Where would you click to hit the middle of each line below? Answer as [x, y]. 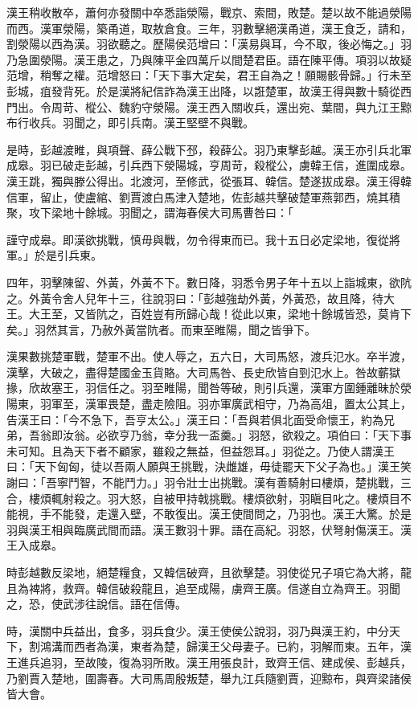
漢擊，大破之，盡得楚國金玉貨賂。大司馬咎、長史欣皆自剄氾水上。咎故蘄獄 [203, 372]
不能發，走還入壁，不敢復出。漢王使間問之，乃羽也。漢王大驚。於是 [231, 514]
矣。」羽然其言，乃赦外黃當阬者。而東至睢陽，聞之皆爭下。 [161, 329]
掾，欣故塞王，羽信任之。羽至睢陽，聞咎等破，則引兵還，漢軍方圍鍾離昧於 [203, 388]
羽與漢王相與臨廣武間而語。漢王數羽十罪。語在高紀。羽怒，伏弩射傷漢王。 [203, 529]
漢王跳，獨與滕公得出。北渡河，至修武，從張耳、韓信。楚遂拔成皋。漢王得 [203, 180]
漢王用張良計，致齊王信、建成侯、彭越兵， [299, 662]
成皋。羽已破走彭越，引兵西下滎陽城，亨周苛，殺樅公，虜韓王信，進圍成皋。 [209, 165]
